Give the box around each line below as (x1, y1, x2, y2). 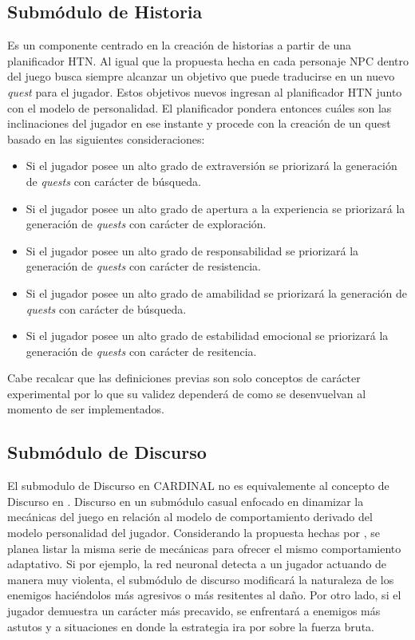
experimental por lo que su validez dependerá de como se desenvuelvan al (7, 385, 366, 401)
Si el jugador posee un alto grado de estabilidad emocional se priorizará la (26, 327, 389, 344)
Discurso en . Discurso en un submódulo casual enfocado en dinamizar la (7, 492, 364, 509)
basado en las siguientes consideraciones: (7, 130, 205, 147)
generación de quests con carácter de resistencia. (26, 258, 262, 275)
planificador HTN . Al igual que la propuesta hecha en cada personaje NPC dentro (7, 52, 409, 69)
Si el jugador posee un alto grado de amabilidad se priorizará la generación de (26, 284, 407, 301)
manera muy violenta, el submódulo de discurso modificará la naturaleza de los (7, 571, 394, 587)
